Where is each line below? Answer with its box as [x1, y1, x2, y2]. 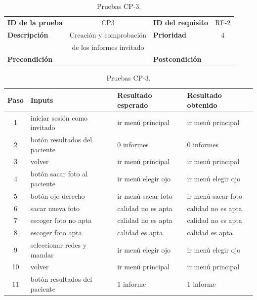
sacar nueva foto [30, 203, 80, 213]
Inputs [30, 94, 53, 105]
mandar [30, 249, 54, 259]
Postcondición [153, 54, 202, 64]
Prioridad [153, 29, 187, 40]
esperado [117, 99, 148, 110]
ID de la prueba [7, 17, 63, 27]
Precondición [7, 54, 53, 64]
